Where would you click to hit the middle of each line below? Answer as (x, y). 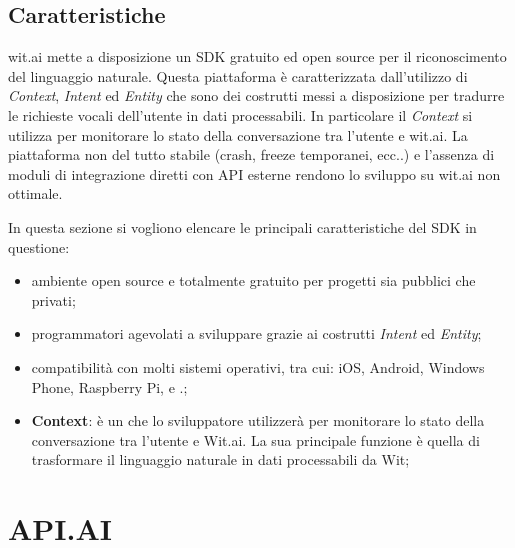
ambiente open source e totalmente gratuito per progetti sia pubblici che (253, 280)
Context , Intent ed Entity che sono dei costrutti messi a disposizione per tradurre (256, 95)
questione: (39, 246)
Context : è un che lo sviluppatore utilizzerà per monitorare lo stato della (258, 420)
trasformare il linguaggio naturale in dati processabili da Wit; (220, 459)
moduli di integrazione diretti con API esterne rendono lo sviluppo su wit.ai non (254, 173)
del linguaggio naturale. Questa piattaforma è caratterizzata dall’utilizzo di (238, 75)
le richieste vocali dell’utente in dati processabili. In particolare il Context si (240, 114)
